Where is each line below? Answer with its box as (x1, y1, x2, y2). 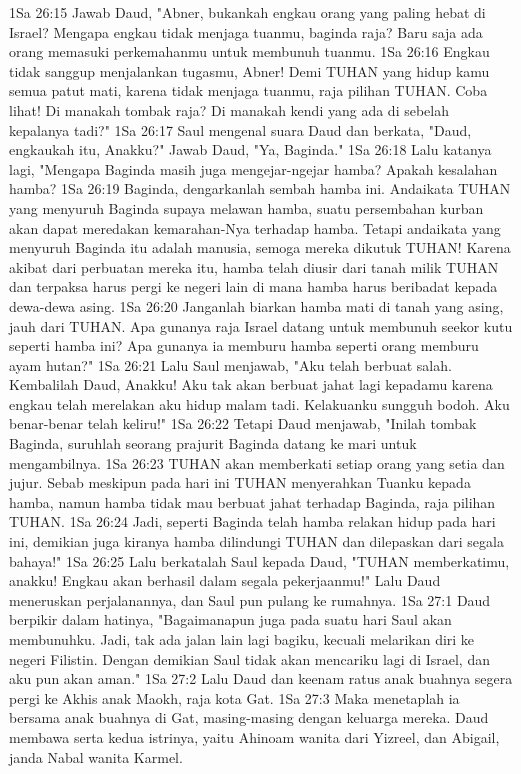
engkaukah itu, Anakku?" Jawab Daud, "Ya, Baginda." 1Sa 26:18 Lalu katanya (9, 139, 492, 160)
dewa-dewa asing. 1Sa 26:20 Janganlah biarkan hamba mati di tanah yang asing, (9, 295, 504, 316)
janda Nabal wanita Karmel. (9, 746, 183, 767)
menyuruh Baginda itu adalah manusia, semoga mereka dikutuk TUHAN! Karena (9, 237, 511, 258)
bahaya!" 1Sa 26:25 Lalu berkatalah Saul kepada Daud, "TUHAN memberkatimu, (9, 550, 510, 571)
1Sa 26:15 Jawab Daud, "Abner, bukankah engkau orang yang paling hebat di (9, 2, 486, 22)
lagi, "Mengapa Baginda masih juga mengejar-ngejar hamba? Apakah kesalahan (9, 158, 498, 179)
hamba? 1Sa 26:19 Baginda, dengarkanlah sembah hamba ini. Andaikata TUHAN (9, 178, 511, 199)
